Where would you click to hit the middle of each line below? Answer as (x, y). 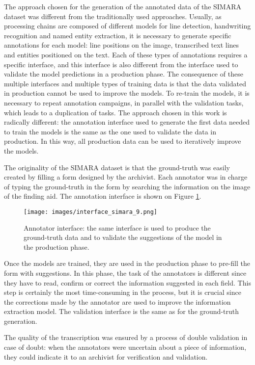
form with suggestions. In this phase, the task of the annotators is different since (125, 273)
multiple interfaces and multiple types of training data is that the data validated (125, 83)
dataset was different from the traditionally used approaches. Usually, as (113, 16)
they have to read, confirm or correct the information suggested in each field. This (127, 282)
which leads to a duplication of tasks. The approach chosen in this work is (115, 112)
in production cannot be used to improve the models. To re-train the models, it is (127, 93)
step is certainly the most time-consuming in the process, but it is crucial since (123, 292)
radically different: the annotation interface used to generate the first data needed (127, 122)
